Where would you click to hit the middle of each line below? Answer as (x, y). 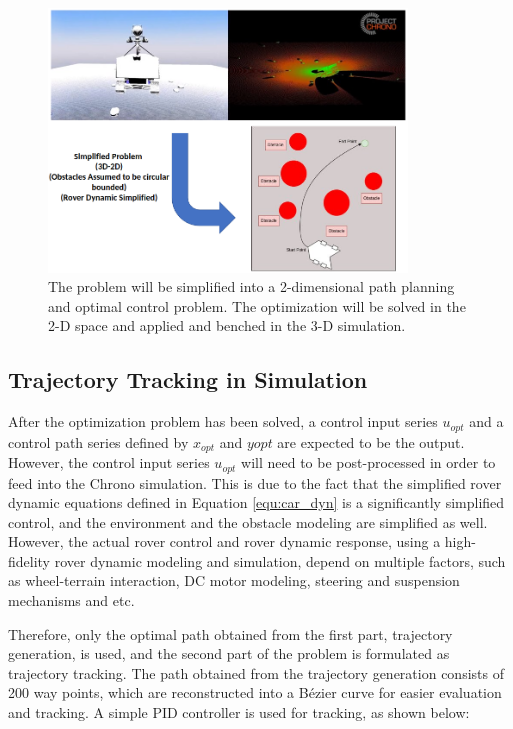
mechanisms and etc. (71, 600)
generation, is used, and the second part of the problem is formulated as (229, 653)
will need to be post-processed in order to (368, 462)
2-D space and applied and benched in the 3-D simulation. (227, 325)
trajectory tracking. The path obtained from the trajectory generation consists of (256, 672)
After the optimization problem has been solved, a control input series (223, 421)
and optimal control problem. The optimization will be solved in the (257, 305)
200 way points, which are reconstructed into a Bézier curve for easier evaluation (255, 692)
